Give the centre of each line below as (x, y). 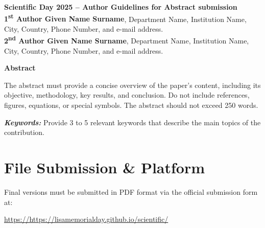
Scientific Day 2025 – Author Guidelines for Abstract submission (121, 7)
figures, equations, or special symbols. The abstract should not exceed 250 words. (131, 105)
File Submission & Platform (105, 167)
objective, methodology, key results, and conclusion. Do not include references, (127, 95)
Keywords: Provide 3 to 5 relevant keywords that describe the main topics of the (132, 122)
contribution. (25, 132)
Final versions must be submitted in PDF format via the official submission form (131, 191)
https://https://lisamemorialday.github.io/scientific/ (86, 219)
